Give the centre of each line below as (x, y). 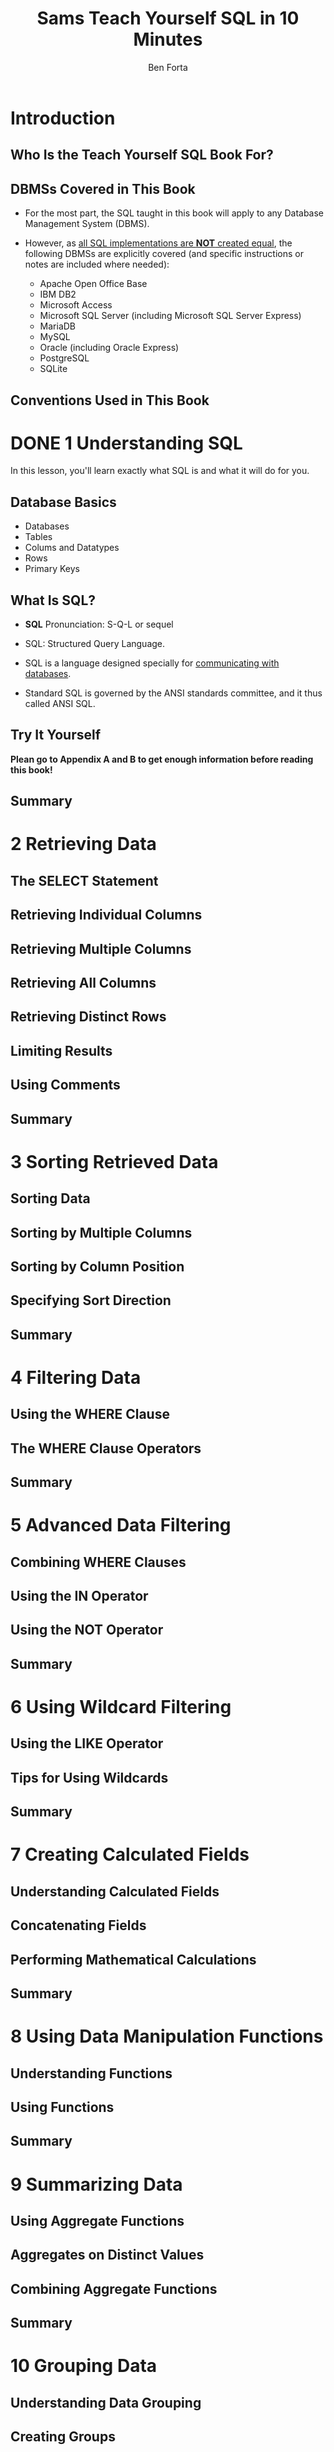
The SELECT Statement (84, 880)
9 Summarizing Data (96, 2184)
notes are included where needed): (97, 264)
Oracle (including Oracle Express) (109, 348)
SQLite (53, 369)
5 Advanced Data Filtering (121, 1525)
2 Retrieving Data (83, 844)
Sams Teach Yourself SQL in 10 (168, 18)
